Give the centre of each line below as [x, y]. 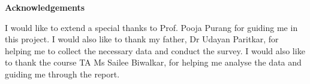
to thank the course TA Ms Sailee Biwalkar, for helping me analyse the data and [153, 62]
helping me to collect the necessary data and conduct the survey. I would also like [155, 50]
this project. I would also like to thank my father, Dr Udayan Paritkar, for [142, 39]
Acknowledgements [45, 7]
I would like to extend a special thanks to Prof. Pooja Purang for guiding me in [151, 27]
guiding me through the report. [62, 74]
